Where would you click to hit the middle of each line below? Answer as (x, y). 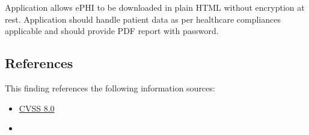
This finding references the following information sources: (110, 88)
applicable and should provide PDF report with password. (112, 31)
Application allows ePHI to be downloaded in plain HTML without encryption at (155, 7)
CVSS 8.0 (37, 108)
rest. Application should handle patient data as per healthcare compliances (143, 19)
